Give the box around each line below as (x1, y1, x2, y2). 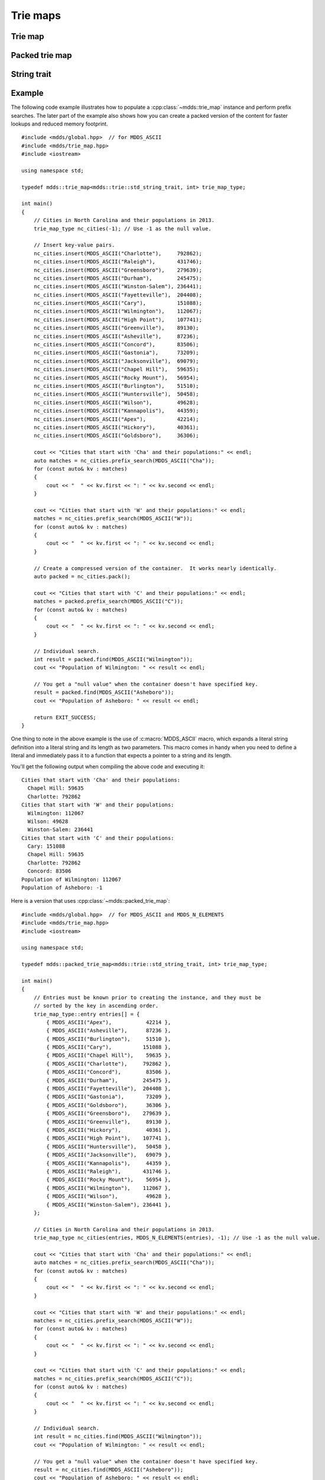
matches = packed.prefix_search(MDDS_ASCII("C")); (33, 598, 184, 605)
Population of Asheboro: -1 (21, 884, 103, 891)
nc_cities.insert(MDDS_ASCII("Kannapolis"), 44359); (33, 407, 199, 414)
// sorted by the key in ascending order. (33, 1002, 159, 1009)
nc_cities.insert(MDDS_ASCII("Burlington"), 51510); (33, 382, 199, 389)
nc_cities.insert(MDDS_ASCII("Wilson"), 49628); (33, 399, 199, 406)
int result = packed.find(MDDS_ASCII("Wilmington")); (33, 656, 193, 662)
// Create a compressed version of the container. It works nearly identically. (33, 565, 277, 571)
